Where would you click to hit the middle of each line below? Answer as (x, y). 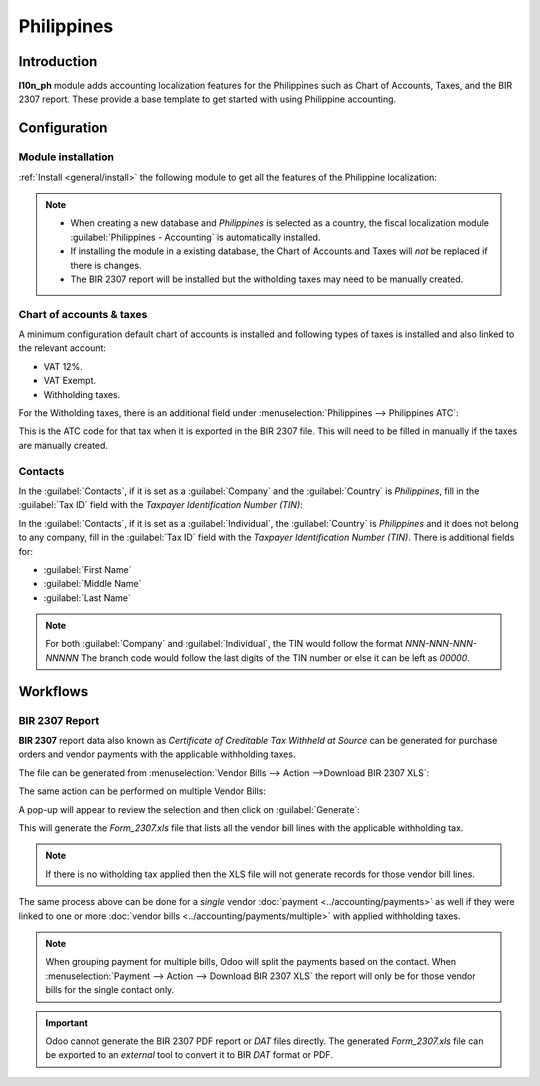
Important (67, 1022)
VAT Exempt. (70, 381)
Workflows (53, 691)
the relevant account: (62, 348)
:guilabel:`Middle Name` (92, 584)
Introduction (58, 61)
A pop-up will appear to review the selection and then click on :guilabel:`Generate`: (189, 809)
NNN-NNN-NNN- (441, 644)
